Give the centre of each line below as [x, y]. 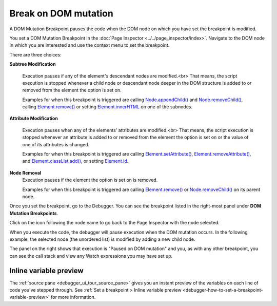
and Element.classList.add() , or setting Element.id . [75, 161]
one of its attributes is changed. [56, 144]
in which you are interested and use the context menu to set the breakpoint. [90, 45]
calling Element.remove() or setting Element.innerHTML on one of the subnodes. [107, 107]
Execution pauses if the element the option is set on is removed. [90, 180]
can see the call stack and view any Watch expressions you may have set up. [91, 256]
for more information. [73, 297]
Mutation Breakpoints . [34, 213]
